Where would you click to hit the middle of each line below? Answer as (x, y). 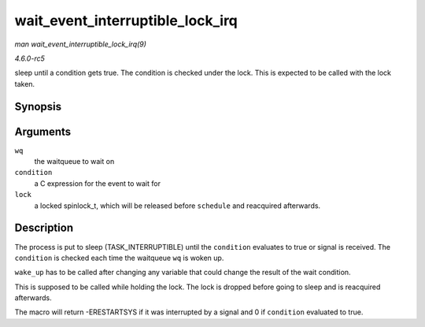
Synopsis (38, 106)
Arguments (43, 131)
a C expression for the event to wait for (98, 183)
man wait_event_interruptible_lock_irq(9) (81, 44)
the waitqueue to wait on (74, 162)
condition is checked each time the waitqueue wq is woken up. (119, 258)
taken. (25, 84)
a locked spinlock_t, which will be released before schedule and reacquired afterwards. (177, 206)
